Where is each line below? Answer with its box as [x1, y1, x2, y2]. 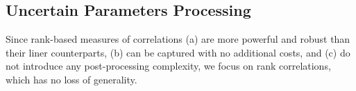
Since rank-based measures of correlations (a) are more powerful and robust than [6, 32, 350, 46]
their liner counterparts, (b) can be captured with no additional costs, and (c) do [6, 45, 350, 59]
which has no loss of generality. [6, 72, 137, 86]
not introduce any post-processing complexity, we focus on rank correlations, [6, 59, 331, 73]
